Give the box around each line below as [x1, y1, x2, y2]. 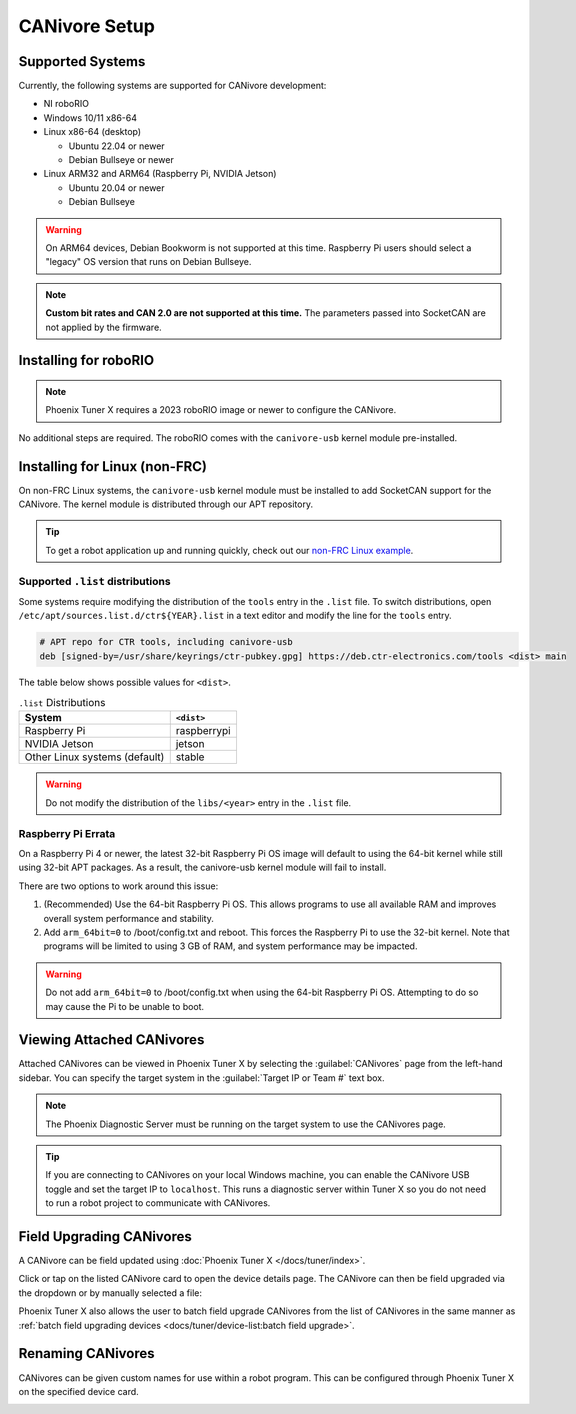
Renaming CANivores [18, 1345, 155, 1362]
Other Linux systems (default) [24, 750, 165, 764]
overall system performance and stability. [43, 912, 214, 924]
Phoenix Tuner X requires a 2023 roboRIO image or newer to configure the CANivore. [45, 404, 397, 416]
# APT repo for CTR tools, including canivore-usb [39, 636, 294, 648]
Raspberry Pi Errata [18, 826, 116, 840]
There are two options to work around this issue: [18, 880, 219, 892]
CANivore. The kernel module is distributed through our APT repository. [18, 498, 314, 510]
